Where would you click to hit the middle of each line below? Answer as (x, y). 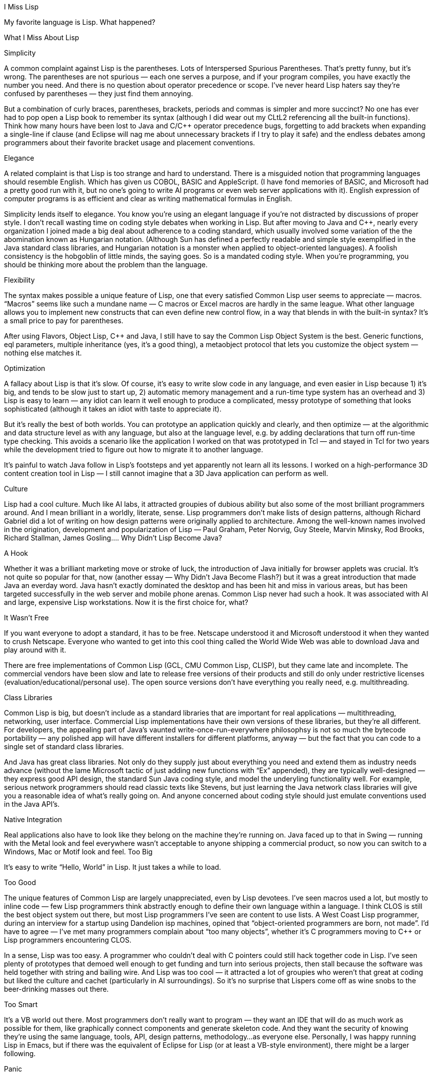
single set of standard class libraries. (64, 747)
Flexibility (20, 280)
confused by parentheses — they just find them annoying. (99, 93)
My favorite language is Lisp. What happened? (80, 22)
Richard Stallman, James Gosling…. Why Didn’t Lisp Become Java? (113, 538)
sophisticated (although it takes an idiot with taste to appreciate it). (113, 409)
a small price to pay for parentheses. (64, 321)
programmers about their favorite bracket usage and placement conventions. (130, 143)
